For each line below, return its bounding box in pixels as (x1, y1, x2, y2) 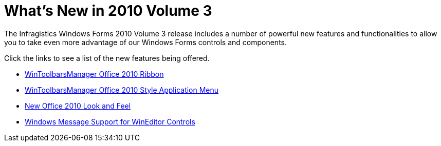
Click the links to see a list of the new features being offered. (4, 53, 210, 62)
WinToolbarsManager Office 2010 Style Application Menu (25, 85, 219, 94)
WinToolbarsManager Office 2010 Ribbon (25, 69, 164, 78)
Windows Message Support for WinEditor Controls (25, 117, 195, 126)
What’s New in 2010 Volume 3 (4, 2, 212, 19)
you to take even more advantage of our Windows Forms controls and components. (4, 37, 287, 47)
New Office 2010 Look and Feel (25, 101, 131, 110)
